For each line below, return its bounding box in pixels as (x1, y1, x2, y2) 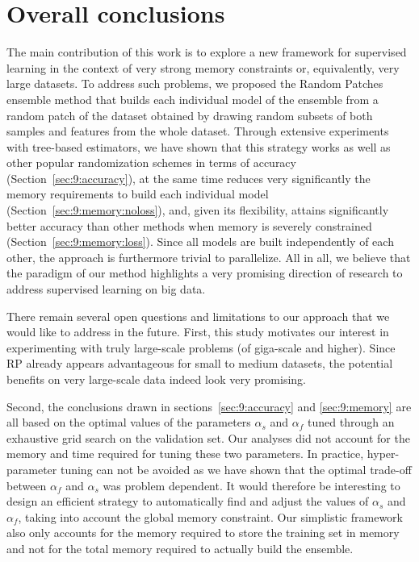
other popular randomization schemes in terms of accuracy (6, 154, 296, 171)
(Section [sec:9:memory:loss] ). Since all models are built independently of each (6, 233, 394, 250)
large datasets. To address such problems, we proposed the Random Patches (6, 75, 383, 92)
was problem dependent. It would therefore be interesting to (103, 477, 400, 493)
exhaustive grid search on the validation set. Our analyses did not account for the (6, 429, 410, 446)
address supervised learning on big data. (6, 281, 206, 298)
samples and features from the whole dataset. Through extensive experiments (6, 123, 389, 139)
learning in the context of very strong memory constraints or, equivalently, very (6, 59, 400, 76)
